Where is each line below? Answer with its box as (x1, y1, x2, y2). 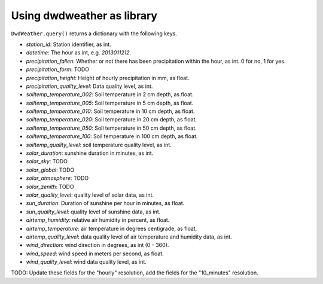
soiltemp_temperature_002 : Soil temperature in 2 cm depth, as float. (26, 91, 194, 98)
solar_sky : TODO (26, 158, 68, 165)
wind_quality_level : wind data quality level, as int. (26, 258, 147, 265)
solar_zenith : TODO (26, 183, 74, 190)
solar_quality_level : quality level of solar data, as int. (26, 191, 154, 199)
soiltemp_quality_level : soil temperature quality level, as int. (26, 141, 172, 148)
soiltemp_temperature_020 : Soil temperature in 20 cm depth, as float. (26, 116, 197, 123)
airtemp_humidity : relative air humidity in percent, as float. (26, 216, 170, 224)
